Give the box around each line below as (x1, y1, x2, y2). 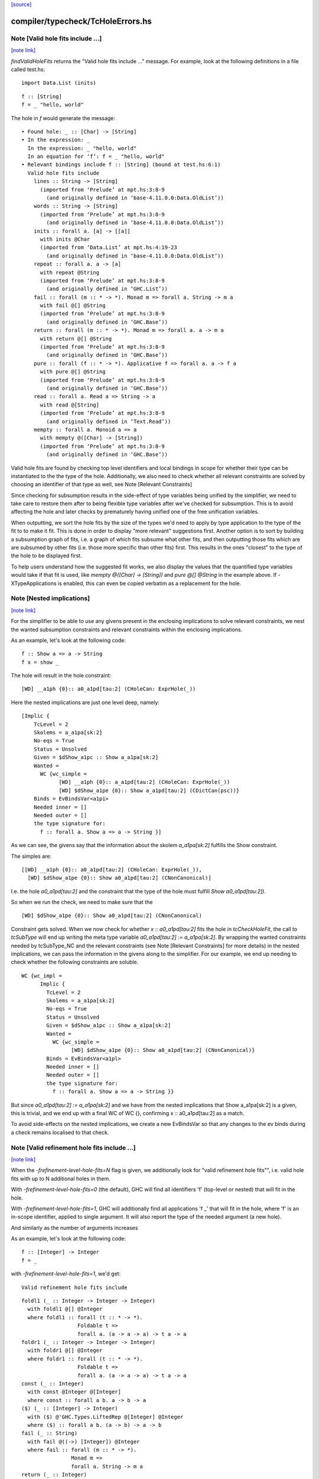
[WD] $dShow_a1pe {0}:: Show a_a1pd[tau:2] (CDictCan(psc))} (58, 787, 240, 794)
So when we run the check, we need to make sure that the (11, 899, 153, 906)
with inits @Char (40, 235, 90, 243)
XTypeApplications (11, 580, 57, 587)
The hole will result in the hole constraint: (11, 672, 112, 679)
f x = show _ (21, 658, 59, 666)
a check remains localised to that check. (11, 1129, 109, 1136)
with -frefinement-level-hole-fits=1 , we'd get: (11, 1270, 121, 1277)
